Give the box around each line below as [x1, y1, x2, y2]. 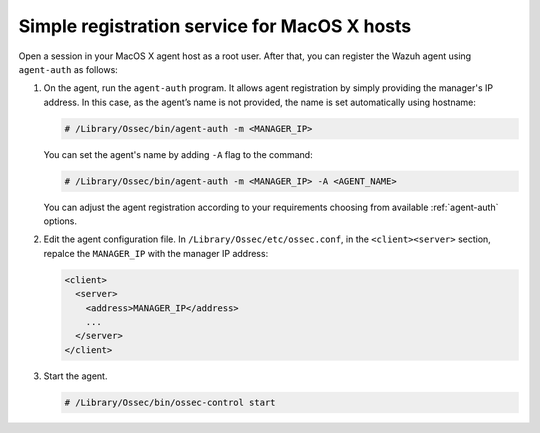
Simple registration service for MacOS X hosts [18, 15, 412, 37]
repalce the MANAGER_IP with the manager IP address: [43, 247, 269, 259]
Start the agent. [43, 370, 108, 382]
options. [43, 215, 78, 227]
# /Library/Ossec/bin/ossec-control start [64, 396, 276, 408]
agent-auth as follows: [18, 63, 119, 75]
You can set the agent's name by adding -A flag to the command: [43, 148, 314, 160]
